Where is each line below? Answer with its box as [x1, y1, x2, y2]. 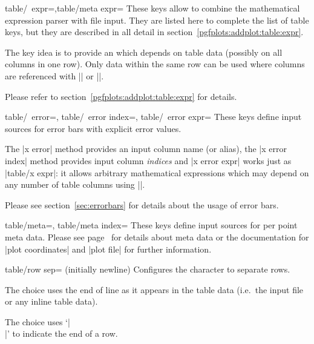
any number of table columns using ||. [5, 178, 145, 191]
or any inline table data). [5, 295, 98, 308]
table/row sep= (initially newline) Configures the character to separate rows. [5, 263, 290, 276]
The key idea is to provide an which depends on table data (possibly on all [5, 45, 283, 58]
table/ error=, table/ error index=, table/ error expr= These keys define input [5, 110, 302, 123]
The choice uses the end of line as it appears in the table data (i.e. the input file [5, 283, 304, 296]
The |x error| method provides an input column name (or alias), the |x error [5, 142, 287, 155]
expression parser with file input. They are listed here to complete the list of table [5, 13, 309, 26]
